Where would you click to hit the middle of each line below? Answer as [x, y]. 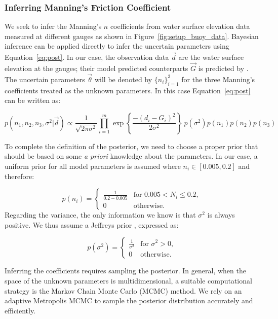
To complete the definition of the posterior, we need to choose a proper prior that [131, 146]
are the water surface [211, 57]
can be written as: [33, 100]
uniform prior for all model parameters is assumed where [93, 166]
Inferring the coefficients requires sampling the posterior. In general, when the [125, 271]
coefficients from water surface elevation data [180, 26]
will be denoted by [123, 79]
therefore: [19, 176]
